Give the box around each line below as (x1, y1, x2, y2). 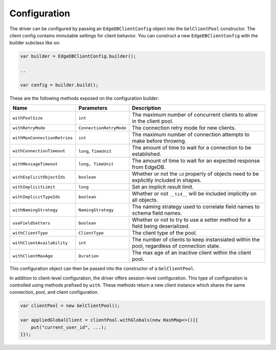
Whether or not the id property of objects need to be (132, 170, 259, 177)
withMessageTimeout (12, 161, 58, 167)
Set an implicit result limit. (132, 183, 194, 191)
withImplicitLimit (12, 184, 56, 190)
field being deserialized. (132, 223, 190, 230)
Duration (78, 253, 99, 259)
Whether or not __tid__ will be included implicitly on (132, 190, 257, 197)
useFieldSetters (12, 220, 51, 226)
